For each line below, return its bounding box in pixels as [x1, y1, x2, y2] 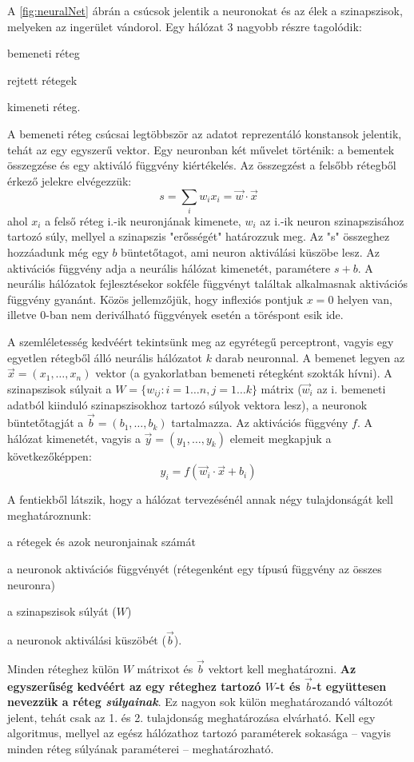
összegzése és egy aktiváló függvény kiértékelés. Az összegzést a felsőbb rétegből [7, 157, 396, 174]
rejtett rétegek [7, 71, 78, 88]
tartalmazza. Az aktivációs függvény [171, 414, 348, 431]
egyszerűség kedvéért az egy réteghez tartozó [7, 677, 261, 694]
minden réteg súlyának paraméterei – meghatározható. [7, 740, 274, 757]
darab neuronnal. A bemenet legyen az [215, 349, 405, 365]
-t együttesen [312, 677, 387, 694]
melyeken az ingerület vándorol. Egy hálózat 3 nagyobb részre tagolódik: [7, 18, 362, 34]
